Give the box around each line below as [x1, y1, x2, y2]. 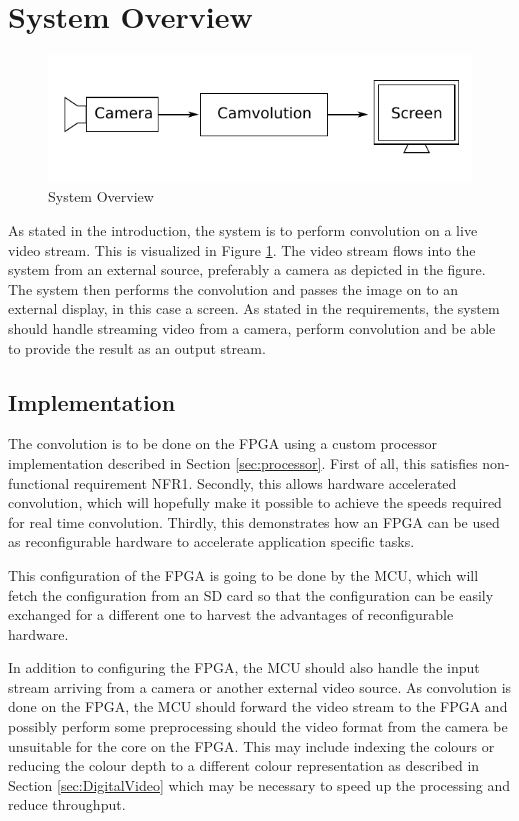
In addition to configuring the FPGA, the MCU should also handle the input [8, 657, 480, 678]
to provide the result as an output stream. [8, 337, 266, 358]
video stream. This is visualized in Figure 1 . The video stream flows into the [8, 239, 476, 260]
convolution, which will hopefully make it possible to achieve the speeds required [8, 492, 502, 513]
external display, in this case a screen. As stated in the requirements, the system [8, 298, 500, 319]
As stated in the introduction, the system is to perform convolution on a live [8, 220, 478, 240]
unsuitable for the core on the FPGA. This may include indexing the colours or [8, 735, 495, 756]
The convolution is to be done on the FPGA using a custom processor [8, 433, 438, 454]
